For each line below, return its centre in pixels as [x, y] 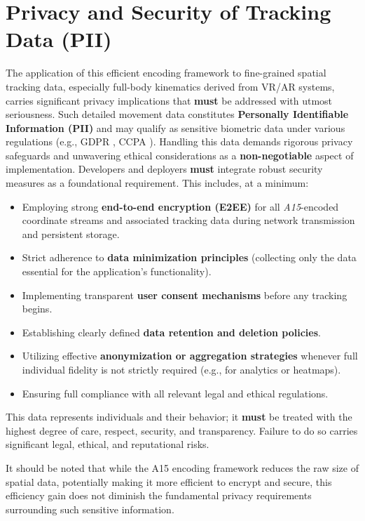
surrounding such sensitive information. [90, 509]
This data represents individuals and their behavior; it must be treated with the [179, 417]
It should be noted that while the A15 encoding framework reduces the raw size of [182, 467]
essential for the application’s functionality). [117, 271]
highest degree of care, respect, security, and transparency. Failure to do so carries [182, 430]
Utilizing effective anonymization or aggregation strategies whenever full [190, 356]
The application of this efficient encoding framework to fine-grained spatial [166, 73]
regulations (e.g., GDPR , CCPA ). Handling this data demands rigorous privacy [179, 141]
